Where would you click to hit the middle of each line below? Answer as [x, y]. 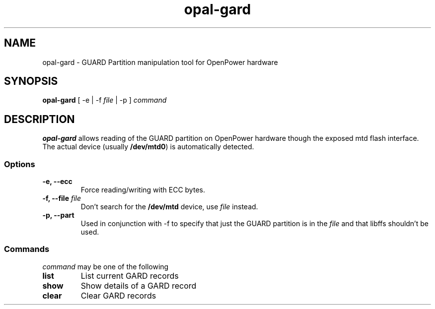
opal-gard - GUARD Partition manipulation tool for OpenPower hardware [160, 62]
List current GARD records [130, 276]
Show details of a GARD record [139, 285]
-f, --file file [62, 198]
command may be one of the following [106, 266]
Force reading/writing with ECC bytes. [143, 190]
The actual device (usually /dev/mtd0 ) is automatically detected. [148, 147]
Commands [27, 249]
